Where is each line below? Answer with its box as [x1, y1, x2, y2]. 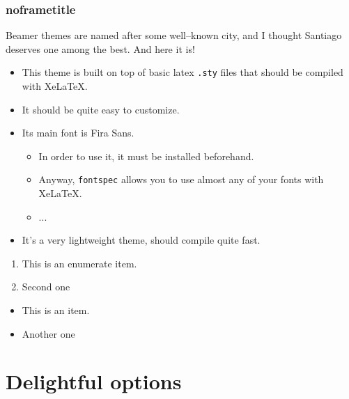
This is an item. [22, 303, 90, 318]
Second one [22, 279, 70, 294]
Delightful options [6, 367, 182, 396]
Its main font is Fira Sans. [22, 125, 134, 140]
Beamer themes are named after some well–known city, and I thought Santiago [6, 28, 342, 42]
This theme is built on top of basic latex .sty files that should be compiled [22, 65, 343, 79]
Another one [22, 326, 75, 341]
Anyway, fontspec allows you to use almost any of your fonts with [38, 172, 324, 187]
